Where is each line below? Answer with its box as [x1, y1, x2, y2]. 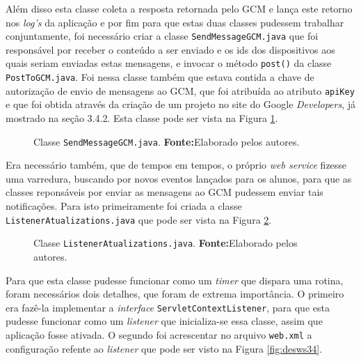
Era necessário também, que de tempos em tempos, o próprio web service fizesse [6, 158, 347, 172]
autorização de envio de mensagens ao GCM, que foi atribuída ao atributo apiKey [6, 83, 355, 98]
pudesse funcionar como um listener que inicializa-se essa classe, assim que [6, 314, 323, 328]
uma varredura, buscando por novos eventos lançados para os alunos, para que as [6, 171, 352, 185]
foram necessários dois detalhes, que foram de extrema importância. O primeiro [6, 286, 344, 301]
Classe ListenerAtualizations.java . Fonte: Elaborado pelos [33, 236, 298, 250]
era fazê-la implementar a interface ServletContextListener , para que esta [6, 300, 330, 314]
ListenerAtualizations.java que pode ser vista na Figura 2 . [6, 212, 272, 226]
